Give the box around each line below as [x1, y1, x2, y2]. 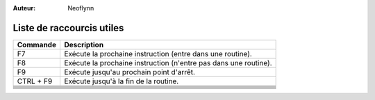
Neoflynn [67, 4, 94, 12]
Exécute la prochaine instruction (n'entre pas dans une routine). [63, 58, 272, 67]
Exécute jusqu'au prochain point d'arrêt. [63, 67, 196, 76]
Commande [17, 40, 57, 49]
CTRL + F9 [17, 76, 53, 86]
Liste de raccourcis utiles [12, 22, 124, 34]
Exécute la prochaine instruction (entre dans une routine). [63, 49, 253, 58]
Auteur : [12, 4, 36, 12]
